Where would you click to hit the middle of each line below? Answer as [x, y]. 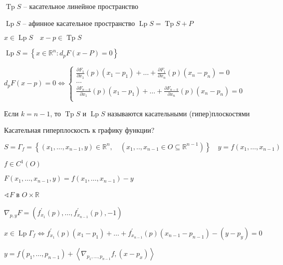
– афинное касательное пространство [79, 23]
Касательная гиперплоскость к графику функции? [79, 130]
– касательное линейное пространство [81, 6]
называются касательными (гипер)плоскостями [179, 113]
